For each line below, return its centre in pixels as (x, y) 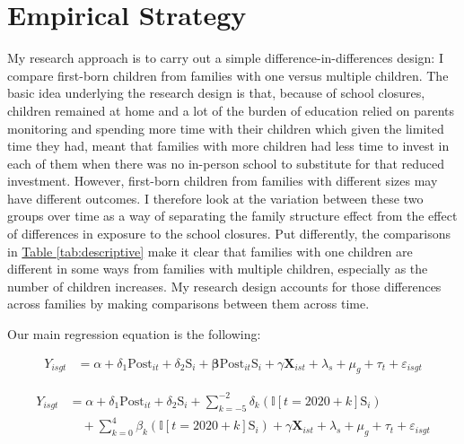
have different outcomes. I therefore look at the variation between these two (215, 198)
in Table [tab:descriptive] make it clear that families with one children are (210, 251)
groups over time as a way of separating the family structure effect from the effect (232, 216)
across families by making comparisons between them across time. (188, 304)
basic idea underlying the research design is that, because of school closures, (216, 93)
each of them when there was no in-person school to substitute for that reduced (226, 163)
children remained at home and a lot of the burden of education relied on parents (231, 110)
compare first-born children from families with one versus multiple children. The (228, 75)
